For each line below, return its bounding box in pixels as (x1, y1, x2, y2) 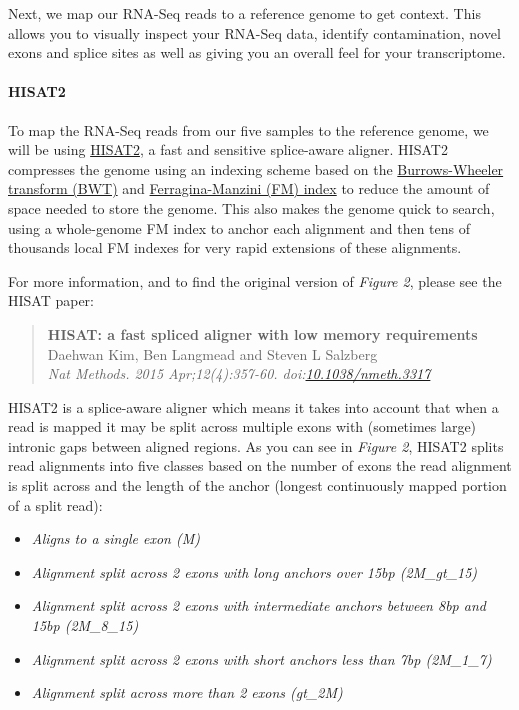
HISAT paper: (8, 290, 95, 311)
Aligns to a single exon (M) (31, 528, 200, 549)
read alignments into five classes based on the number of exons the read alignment (8, 455, 512, 476)
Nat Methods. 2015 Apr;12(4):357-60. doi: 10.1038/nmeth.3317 (47, 363, 431, 384)
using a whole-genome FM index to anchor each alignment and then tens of (8, 217, 470, 238)
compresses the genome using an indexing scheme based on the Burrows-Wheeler (8, 158, 504, 179)
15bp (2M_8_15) (31, 615, 139, 636)
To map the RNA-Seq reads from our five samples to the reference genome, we (8, 119, 489, 140)
